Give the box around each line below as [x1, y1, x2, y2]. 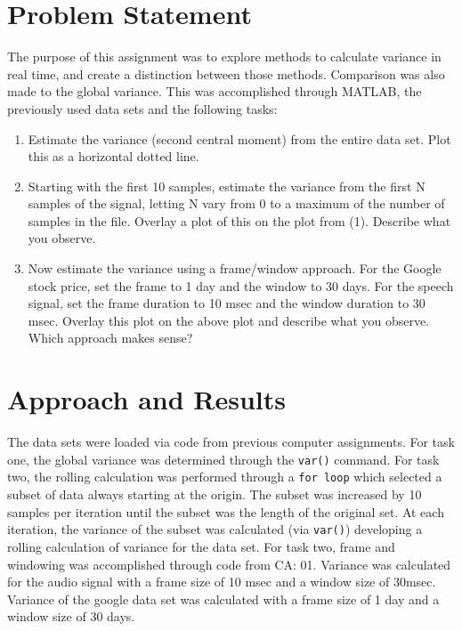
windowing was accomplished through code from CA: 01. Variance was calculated [7, 554, 451, 573]
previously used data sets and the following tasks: [7, 99, 278, 117]
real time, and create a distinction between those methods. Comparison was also [7, 64, 445, 83]
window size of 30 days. [7, 607, 135, 626]
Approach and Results [7, 381, 287, 417]
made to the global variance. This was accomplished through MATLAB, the [7, 82, 422, 101]
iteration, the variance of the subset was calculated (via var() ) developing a [7, 520, 423, 538]
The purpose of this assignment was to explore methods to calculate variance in [7, 47, 442, 66]
